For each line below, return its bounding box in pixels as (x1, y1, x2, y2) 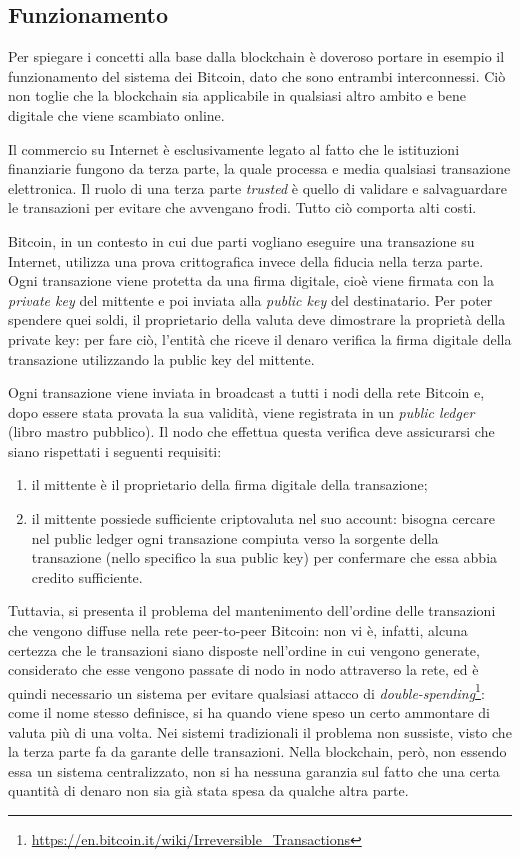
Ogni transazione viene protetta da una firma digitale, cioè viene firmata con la (8, 270, 494, 291)
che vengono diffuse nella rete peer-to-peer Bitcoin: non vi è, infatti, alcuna (8, 620, 468, 641)
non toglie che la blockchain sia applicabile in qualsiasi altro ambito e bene (8, 85, 466, 106)
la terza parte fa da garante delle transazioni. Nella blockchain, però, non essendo (8, 741, 507, 762)
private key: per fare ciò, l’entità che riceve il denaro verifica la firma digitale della (8, 328, 512, 349)
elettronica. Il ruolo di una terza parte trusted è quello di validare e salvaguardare (8, 177, 508, 198)
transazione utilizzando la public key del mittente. (8, 348, 315, 369)
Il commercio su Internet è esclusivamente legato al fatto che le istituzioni (8, 138, 460, 159)
